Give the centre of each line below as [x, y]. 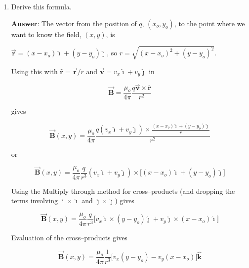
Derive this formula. [41, 6]
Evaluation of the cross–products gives [69, 237]
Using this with [34, 71]
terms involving [35, 201]
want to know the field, [46, 34]
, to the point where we [209, 23]
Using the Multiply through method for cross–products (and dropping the [123, 191]
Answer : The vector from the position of [74, 23]
